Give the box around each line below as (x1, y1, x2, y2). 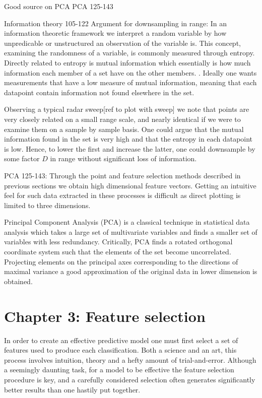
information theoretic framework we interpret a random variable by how (4, 28, 227, 38)
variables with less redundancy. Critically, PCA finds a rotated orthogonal (4, 236, 233, 247)
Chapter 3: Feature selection (4, 305, 206, 326)
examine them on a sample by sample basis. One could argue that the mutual (4, 123, 244, 134)
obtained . (4, 276, 33, 286)
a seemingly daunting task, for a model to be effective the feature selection (4, 364, 234, 375)
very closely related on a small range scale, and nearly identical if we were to (4, 113, 241, 124)
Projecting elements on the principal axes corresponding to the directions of (4, 256, 238, 267)
